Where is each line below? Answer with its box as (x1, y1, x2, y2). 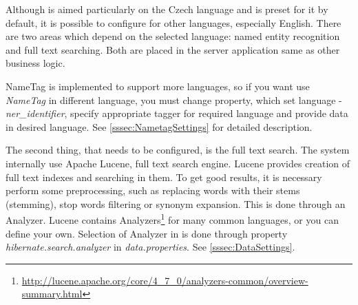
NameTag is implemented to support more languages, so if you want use (6, 78, 310, 93)
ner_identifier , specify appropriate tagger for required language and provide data (6, 106, 348, 120)
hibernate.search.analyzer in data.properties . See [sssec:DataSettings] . (6, 240, 295, 254)
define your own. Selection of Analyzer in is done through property (6, 226, 288, 240)
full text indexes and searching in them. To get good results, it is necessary (6, 169, 322, 184)
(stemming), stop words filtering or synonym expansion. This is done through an (6, 196, 346, 211)
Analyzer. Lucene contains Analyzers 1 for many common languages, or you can (6, 211, 339, 227)
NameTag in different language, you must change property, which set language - (6, 92, 342, 107)
